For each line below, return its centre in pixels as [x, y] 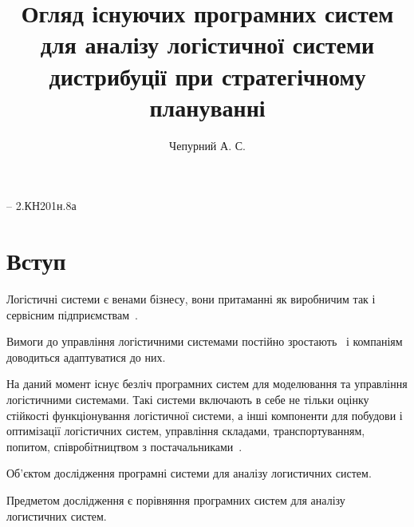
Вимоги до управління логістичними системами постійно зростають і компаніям [205, 341]
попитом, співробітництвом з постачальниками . [124, 446]
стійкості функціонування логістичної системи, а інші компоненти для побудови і [205, 415]
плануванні [207, 107]
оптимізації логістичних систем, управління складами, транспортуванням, [186, 431]
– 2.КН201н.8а [41, 206]
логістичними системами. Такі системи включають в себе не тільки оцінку [188, 399]
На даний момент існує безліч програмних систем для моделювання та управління [207, 384]
